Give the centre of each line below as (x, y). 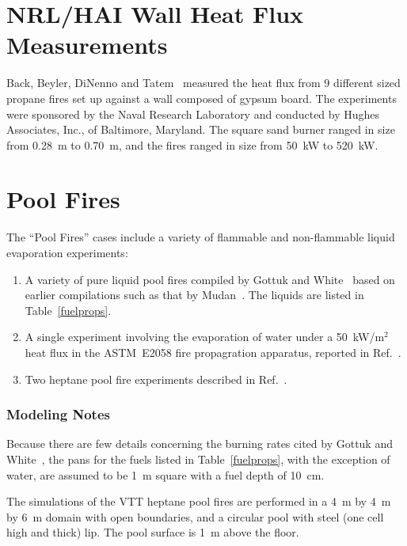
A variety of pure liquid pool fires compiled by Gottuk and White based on (210, 279)
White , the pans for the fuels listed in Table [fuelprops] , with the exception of (198, 459)
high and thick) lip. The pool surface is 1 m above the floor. (153, 532)
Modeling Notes (58, 414)
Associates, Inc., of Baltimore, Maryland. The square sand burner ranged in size (201, 129)
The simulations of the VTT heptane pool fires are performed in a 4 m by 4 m (199, 501)
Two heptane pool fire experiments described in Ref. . (156, 379)
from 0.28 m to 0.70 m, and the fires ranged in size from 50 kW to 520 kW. (192, 144)
